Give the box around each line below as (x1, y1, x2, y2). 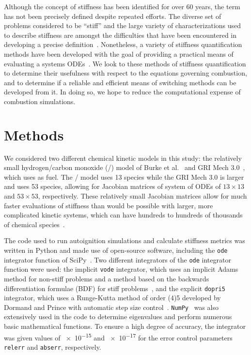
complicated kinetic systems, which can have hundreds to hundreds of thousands (4, 210, 243, 220)
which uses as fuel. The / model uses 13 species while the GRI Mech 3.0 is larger (4, 171, 244, 182)
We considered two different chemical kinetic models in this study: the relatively (4, 153, 242, 163)
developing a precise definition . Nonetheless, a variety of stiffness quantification (4, 39, 242, 49)
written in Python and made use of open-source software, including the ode (4, 245, 228, 255)
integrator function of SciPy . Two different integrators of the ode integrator (4, 254, 231, 264)
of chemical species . (4, 219, 65, 229)
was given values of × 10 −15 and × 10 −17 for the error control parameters (4, 331, 233, 342)
